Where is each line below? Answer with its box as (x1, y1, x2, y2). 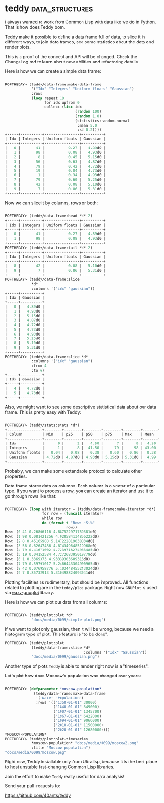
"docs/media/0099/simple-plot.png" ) (31, 617, 106, 622)
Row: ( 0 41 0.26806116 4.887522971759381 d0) (5, 529, 97, 534)
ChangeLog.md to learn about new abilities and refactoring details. (5, 59, 139, 64)
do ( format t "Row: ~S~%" (42, 521, 95, 526)
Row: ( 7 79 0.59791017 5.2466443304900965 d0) (5, 561, 99, 567)
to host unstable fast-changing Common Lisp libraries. (5, 764, 115, 770)
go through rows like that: (5, 493, 57, 499)
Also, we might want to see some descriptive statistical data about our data (5, 404, 156, 410)
